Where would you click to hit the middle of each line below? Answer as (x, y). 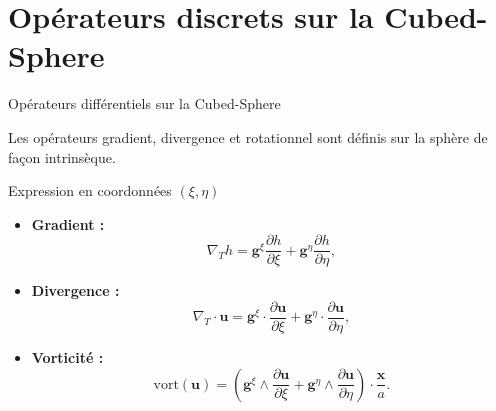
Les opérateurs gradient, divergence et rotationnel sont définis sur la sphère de (248, 136)
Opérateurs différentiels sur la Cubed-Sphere (144, 103)
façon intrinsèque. (62, 156)
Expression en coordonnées (90, 190)
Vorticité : (67, 357)
